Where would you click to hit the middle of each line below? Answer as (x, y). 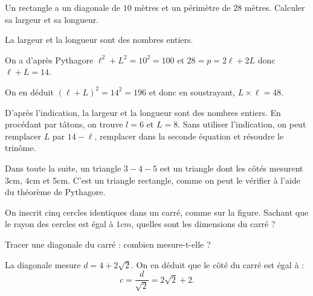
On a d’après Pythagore (49, 60)
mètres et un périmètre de (182, 7)
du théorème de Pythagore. (55, 192)
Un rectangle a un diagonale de (63, 7)
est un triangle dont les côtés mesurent (231, 168)
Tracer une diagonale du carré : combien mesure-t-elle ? (108, 244)
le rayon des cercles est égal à (59, 224)
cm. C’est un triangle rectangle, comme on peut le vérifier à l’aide (179, 180)
